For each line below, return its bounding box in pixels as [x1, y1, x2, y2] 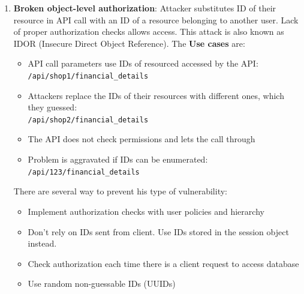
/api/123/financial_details [28, 167, 140, 176]
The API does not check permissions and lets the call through [28, 133, 255, 145]
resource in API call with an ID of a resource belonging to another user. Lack [13, 13, 299, 26]
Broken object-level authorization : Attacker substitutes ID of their [13, 2, 276, 14]
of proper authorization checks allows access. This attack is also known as [13, 25, 284, 38]
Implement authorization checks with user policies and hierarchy [28, 205, 264, 217]
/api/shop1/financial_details [28, 71, 149, 80]
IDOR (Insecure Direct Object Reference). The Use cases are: [13, 37, 245, 49]
